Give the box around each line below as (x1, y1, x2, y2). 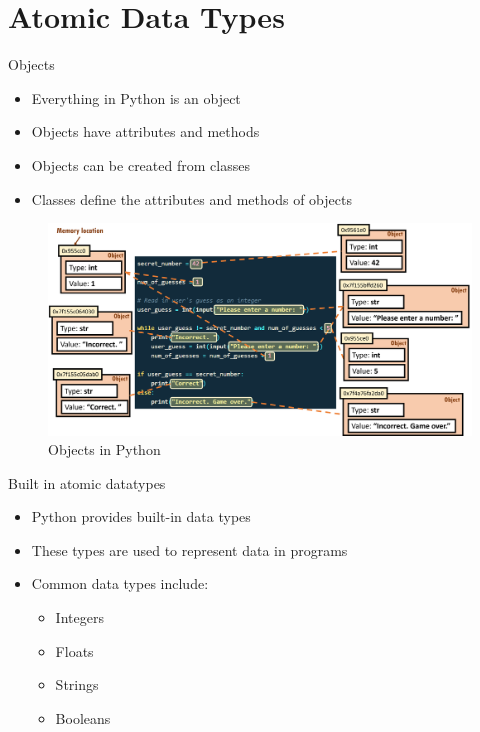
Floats (55, 640, 94, 661)
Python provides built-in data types (31, 506, 251, 527)
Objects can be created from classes (31, 154, 250, 175)
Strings (55, 674, 99, 695)
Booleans (55, 707, 111, 728)
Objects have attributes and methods (31, 121, 260, 142)
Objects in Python (48, 439, 161, 460)
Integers (55, 607, 104, 628)
